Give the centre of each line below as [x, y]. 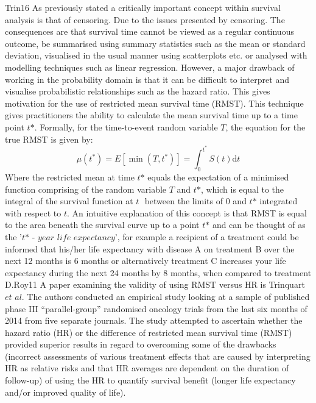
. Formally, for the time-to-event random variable [126, 127]
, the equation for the [265, 127]
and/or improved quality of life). [65, 392]
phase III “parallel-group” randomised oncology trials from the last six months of [156, 308]
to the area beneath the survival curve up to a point [102, 225]
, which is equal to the [242, 189]
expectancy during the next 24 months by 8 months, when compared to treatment [158, 272]
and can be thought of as [259, 225]
